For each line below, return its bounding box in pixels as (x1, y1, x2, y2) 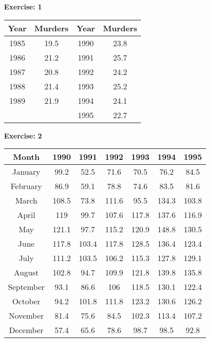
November (8, 310, 44, 322)
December (9, 324, 44, 336)
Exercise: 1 (4, 1, 42, 11)
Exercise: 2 (4, 130, 42, 140)
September (8, 281, 45, 293)
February (10, 180, 42, 192)
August (13, 267, 39, 278)
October (12, 295, 41, 307)
